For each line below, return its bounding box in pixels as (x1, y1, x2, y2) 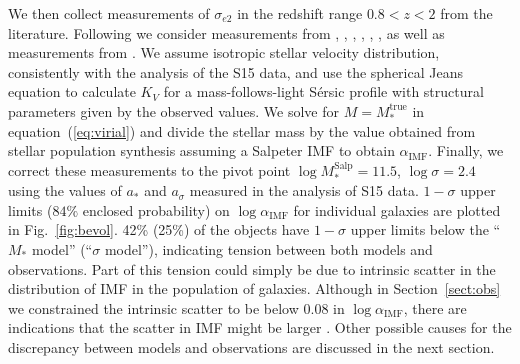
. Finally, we (428, 140, 504, 161)
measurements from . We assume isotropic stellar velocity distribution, (8, 42, 440, 63)
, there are (403, 297, 467, 318)
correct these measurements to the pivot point (8, 159, 291, 180)
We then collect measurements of (8, 3, 210, 23)
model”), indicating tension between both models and (104, 238, 433, 259)
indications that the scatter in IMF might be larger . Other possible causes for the (8, 317, 512, 338)
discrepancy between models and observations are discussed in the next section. (8, 336, 495, 357)
